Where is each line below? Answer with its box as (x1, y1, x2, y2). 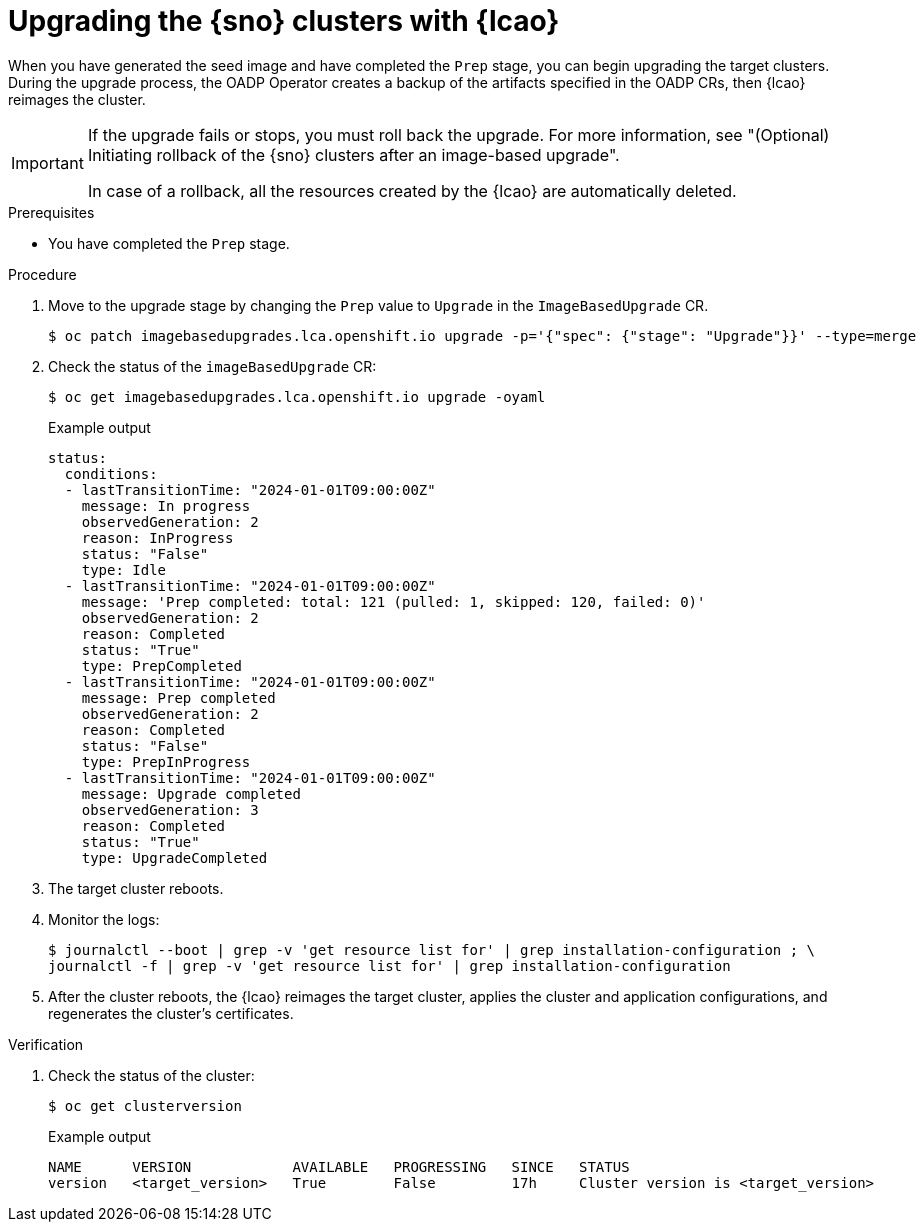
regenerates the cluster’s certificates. (48, 1004, 294, 1022)
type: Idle (81, 561, 167, 578)
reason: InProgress (81, 529, 234, 546)
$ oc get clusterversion (48, 1097, 242, 1114)
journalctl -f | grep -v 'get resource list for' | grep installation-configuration (48, 957, 731, 974)
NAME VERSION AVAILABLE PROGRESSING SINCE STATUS (48, 1158, 630, 1175)
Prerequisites (8, 203, 95, 221)
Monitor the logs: (48, 910, 160, 928)
